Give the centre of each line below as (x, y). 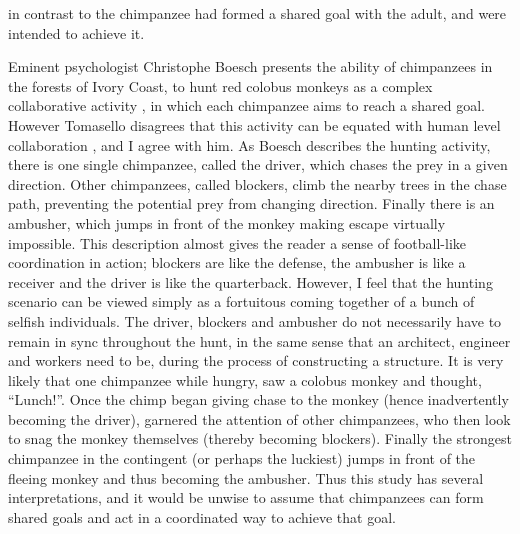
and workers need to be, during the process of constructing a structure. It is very (256, 360)
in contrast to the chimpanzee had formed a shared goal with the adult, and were (257, 13)
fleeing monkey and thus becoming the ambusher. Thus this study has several (246, 477)
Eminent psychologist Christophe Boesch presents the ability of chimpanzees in (250, 66)
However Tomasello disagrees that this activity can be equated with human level (254, 124)
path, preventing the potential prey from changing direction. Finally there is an (251, 203)
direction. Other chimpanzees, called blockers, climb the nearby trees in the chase (257, 183)
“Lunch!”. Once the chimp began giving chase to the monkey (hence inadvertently (258, 399)
